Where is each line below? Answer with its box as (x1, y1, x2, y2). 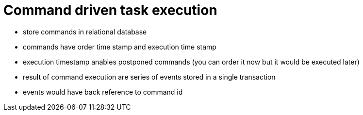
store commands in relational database (23, 27, 147, 36)
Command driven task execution (3, 2, 217, 18)
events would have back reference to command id (23, 87, 183, 96)
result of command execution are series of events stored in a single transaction (23, 72, 276, 81)
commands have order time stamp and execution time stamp (23, 42, 216, 51)
